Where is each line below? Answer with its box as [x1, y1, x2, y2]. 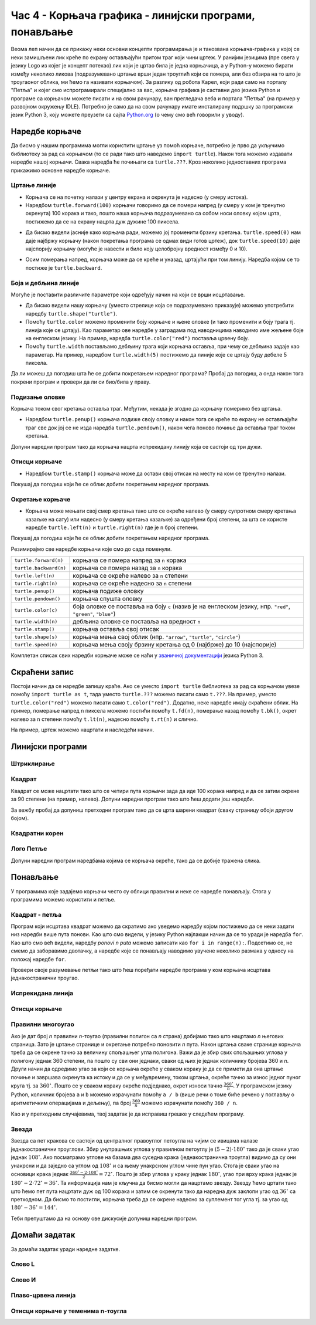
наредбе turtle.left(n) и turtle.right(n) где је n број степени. [25, 524, 199, 531]
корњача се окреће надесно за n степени [73, 580, 192, 588]
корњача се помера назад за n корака [73, 564, 183, 572]
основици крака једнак [11, 1170, 69, 1177]
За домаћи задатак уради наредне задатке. [11, 1245, 120, 1252]
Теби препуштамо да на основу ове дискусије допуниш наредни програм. [11, 1215, 198, 1222]
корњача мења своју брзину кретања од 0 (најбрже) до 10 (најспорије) [73, 641, 277, 649]
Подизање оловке [11, 393, 66, 401]
